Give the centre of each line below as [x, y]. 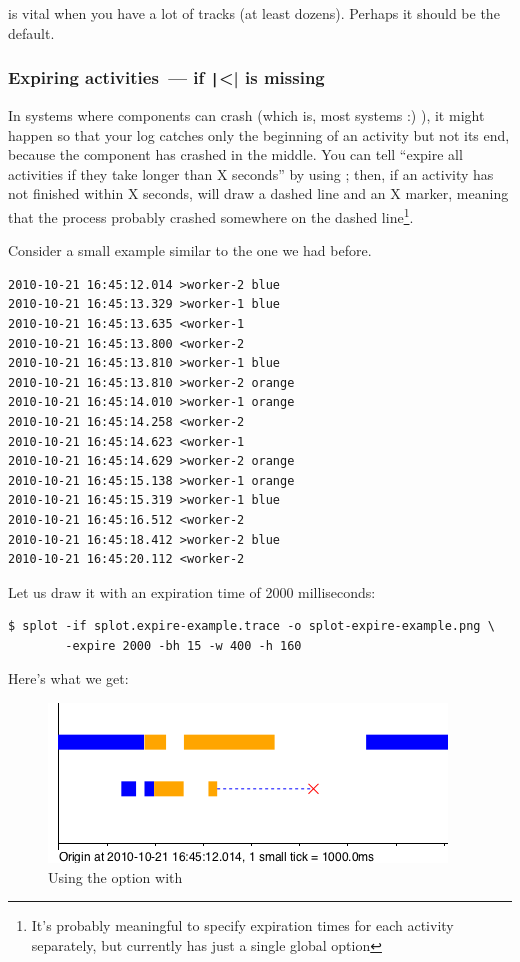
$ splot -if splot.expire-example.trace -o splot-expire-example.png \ [251, 626]
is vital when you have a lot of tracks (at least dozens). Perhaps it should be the [254, 13]
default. [31, 32]
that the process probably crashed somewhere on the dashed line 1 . [211, 215]
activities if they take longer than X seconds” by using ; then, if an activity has [251, 173]
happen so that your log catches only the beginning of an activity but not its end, [259, 134]
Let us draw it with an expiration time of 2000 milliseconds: [192, 591]
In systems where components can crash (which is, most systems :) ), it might [246, 114]
